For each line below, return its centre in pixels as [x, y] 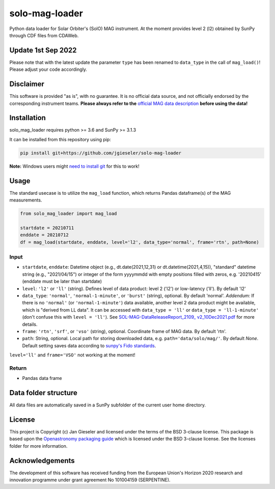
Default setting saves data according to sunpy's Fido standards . [89, 345]
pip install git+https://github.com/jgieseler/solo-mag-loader [101, 153]
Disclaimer [27, 84]
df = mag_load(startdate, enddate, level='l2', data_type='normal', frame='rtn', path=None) [140, 242]
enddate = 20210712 [44, 235]
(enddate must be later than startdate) [62, 281]
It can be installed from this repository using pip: [60, 139]
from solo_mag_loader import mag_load [68, 214]
